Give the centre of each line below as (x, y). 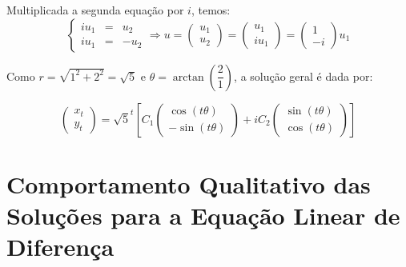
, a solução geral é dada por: (303, 76)
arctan (188, 77)
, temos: (211, 10)
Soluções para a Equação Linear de (203, 215)
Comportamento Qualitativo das (189, 183)
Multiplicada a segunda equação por (95, 10)
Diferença (60, 247)
